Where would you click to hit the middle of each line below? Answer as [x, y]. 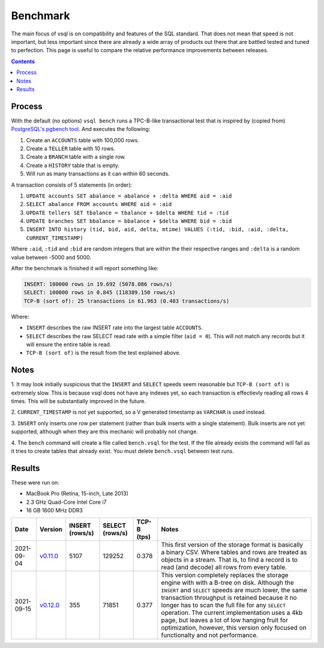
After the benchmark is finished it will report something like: [85, 268]
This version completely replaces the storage [225, 575]
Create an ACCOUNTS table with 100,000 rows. [82, 140]
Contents [23, 61]
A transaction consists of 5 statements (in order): [72, 185]
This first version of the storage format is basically [232, 545]
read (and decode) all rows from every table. [224, 568]
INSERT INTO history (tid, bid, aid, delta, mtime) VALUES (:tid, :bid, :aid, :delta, [157, 229]
